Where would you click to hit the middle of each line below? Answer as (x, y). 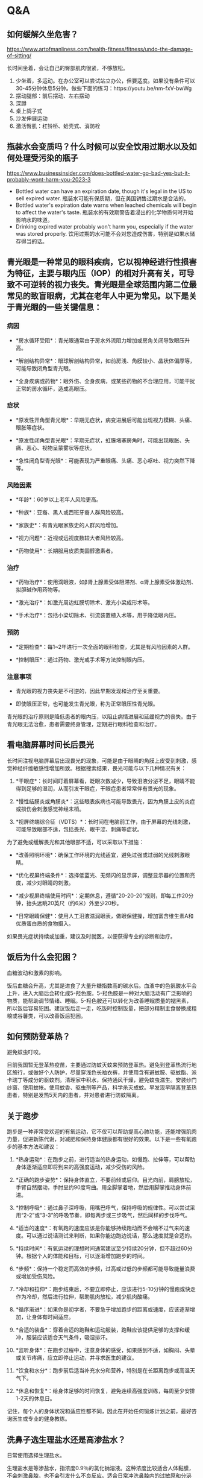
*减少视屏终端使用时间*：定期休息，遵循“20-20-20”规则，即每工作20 (102, 895)
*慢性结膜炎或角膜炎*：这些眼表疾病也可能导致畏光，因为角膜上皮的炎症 (105, 801)
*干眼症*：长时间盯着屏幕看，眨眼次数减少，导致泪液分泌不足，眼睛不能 (105, 781)
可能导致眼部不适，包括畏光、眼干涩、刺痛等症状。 (79, 829)
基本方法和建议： (38, 1147)
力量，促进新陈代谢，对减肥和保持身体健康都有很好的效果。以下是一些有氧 (99, 1139)
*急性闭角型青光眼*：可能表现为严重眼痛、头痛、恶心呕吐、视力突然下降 (105, 460)
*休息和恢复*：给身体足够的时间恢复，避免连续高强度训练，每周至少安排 (105, 1391)
